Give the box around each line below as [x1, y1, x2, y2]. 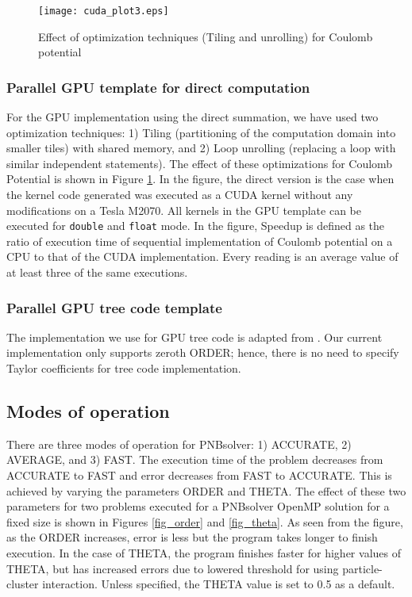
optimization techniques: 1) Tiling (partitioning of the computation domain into [6, 124, 396, 140]
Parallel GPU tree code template [6, 297, 222, 317]
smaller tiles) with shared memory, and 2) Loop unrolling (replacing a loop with [6, 140, 396, 156]
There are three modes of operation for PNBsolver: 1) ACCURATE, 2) [6, 435, 352, 452]
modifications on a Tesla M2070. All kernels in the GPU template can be [6, 201, 361, 218]
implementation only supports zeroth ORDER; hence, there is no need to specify [6, 344, 399, 361]
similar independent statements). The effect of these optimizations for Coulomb [6, 155, 393, 171]
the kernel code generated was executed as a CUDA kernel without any [6, 186, 353, 203]
